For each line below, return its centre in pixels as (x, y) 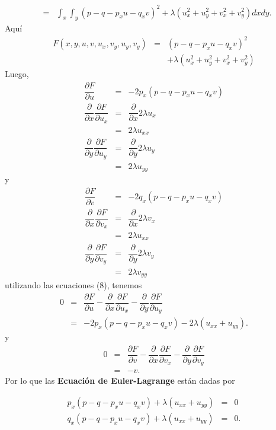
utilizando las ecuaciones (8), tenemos (73, 284)
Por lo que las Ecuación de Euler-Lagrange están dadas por (120, 380)
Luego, (17, 74)
